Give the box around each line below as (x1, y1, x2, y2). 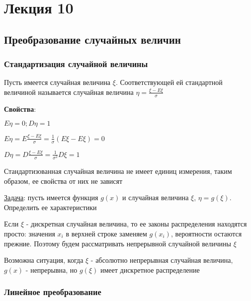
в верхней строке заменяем (66, 228, 147, 238)
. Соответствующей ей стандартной (115, 77, 223, 87)
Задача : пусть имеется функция (4, 192, 98, 203)
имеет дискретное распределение (100, 264, 200, 275)
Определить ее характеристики (4, 202, 97, 212)
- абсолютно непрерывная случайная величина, (90, 255, 233, 265)
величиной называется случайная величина (4, 86, 134, 97)
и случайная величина (122, 192, 189, 203)
